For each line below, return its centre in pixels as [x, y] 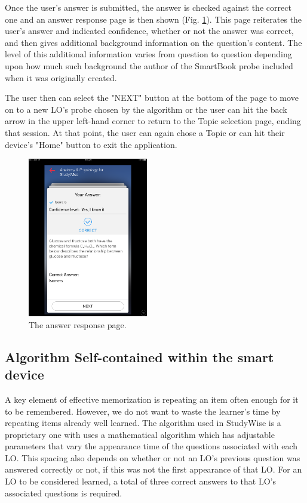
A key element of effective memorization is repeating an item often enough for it [152, 399]
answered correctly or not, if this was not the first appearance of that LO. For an [153, 469]
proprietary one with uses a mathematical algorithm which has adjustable [140, 434]
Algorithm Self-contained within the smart [139, 357]
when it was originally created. [61, 77]
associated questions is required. [64, 493]
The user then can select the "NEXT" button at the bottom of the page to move [152, 98]
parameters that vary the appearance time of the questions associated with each [151, 446]
